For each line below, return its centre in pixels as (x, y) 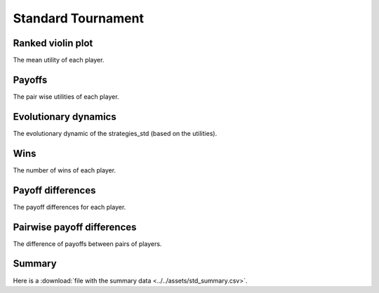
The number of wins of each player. (64, 170)
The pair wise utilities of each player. (66, 96)
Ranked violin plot (53, 43)
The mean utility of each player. (59, 60)
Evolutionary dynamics (65, 117)
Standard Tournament (78, 18)
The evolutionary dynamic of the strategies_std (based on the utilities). (115, 133)
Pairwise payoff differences (75, 227)
